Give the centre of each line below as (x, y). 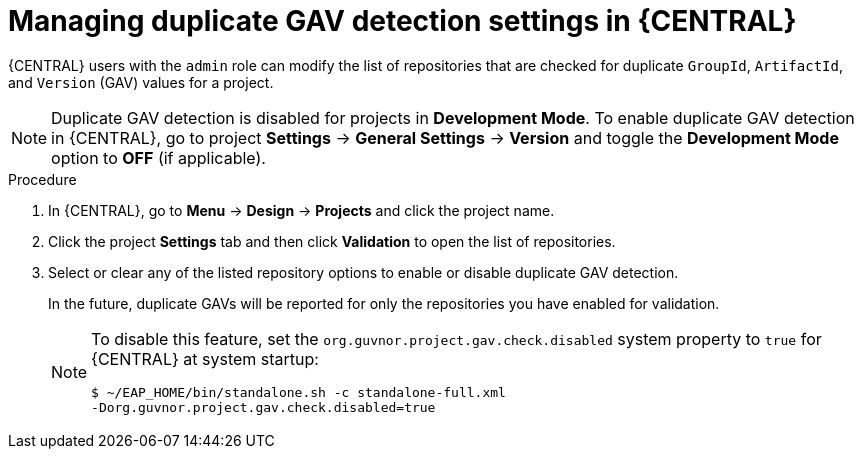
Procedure (42, 179)
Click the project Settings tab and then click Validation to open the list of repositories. (332, 241)
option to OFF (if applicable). (158, 157)
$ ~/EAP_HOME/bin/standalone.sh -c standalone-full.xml (298, 392)
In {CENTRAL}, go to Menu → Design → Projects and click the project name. (301, 210)
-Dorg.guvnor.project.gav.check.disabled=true (263, 407)
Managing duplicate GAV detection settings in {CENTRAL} (402, 21)
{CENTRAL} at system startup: (205, 358)
